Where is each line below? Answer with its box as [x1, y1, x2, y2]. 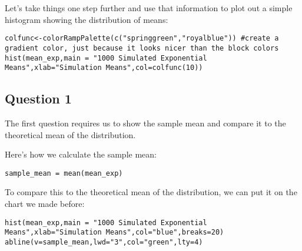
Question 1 [5, 89, 72, 108]
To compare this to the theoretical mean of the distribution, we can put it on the [5, 186, 297, 198]
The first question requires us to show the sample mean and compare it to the [5, 117, 286, 129]
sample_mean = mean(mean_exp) [5, 169, 123, 178]
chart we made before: [5, 198, 85, 210]
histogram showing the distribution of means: [5, 13, 168, 25]
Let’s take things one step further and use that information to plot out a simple [5, 2, 293, 14]
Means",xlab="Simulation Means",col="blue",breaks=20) [5, 228, 224, 237]
